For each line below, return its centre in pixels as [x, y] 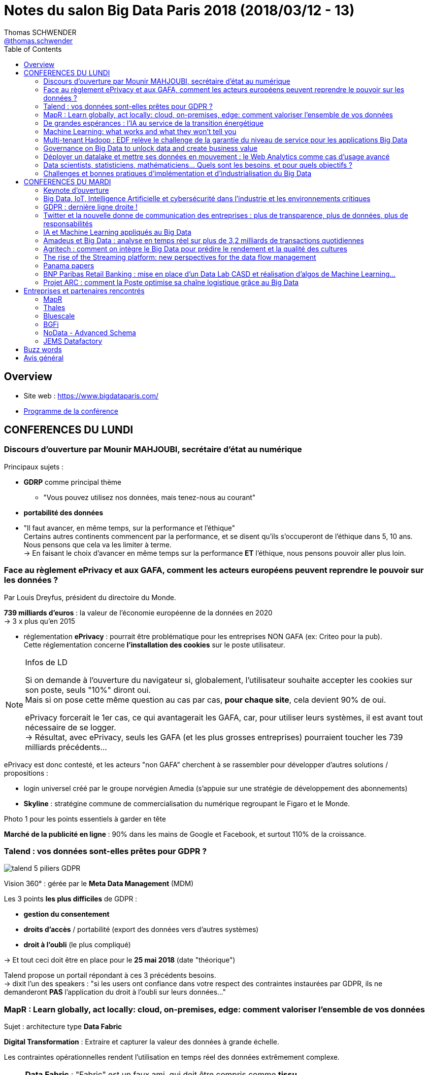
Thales [54, 307]
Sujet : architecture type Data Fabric [63, 1027]
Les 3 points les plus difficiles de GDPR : [71, 899]
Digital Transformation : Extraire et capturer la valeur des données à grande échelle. [142, 1042]
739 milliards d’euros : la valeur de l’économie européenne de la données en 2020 [138, 612]
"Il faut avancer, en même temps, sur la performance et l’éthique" [130, 528]
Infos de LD [47, 662]
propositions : [26, 773]
